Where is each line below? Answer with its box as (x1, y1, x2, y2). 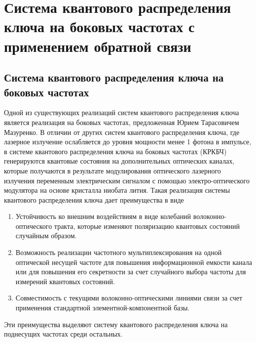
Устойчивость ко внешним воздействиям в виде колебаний (15, 211, 191, 221)
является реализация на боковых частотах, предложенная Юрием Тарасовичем (4, 117, 239, 127)
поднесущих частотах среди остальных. (4, 329, 123, 339)
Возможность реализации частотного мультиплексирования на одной (15, 247, 222, 257)
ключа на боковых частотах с (4, 16, 195, 37)
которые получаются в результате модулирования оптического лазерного (4, 165, 221, 175)
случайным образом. (15, 230, 77, 241)
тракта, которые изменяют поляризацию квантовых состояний (54, 220, 240, 231)
